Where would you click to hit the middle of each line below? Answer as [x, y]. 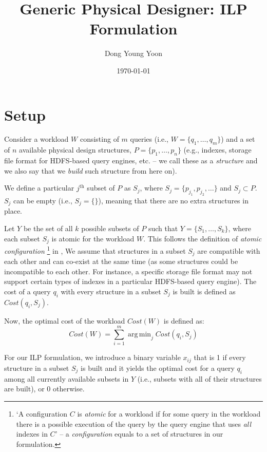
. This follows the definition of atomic [203, 238]
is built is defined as [204, 291]
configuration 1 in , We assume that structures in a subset [95, 250]
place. [13, 211]
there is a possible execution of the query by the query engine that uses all [134, 423]
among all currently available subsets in [66, 378]
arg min [139, 335]
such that [163, 228]
